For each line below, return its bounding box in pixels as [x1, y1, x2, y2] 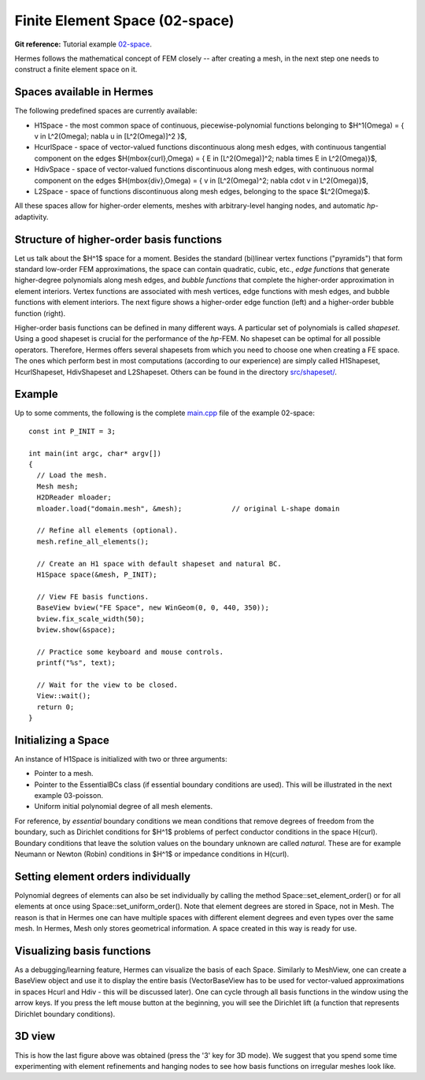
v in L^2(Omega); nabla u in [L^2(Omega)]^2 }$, [34, 132, 187, 141]
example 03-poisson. [34, 791, 104, 800]
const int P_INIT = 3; [28, 426, 116, 436]
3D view [14, 1030, 56, 1043]
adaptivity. [14, 212, 49, 221]
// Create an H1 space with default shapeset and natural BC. [36, 559, 283, 568]
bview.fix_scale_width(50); [36, 614, 146, 623]
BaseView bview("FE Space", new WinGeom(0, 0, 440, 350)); [36, 603, 269, 612]
